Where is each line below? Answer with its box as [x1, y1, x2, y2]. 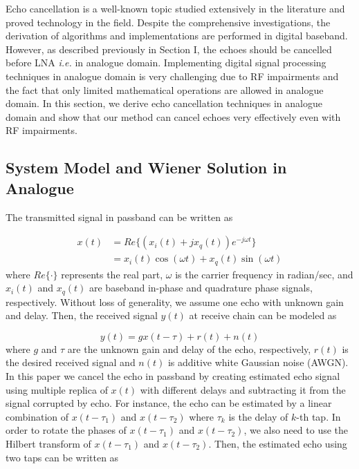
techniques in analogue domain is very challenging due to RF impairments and [6, 68, 339, 83]
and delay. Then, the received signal [6, 308, 158, 323]
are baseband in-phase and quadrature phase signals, [89, 280, 313, 295]
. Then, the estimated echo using [208, 437, 347, 451]
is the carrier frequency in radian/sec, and [175, 267, 353, 281]
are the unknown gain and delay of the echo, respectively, [67, 341, 311, 356]
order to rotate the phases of [6, 423, 127, 437]
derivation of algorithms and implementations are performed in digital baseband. [6, 28, 348, 43]
